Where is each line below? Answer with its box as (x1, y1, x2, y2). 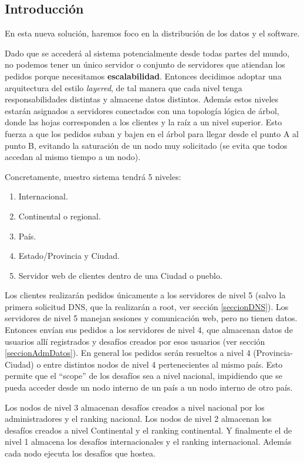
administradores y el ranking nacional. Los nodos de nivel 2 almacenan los (5, 412, 272, 425)
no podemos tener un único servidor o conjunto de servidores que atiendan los (5, 58, 285, 71)
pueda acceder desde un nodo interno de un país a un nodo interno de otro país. (5, 381, 293, 394)
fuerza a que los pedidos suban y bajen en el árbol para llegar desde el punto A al (5, 127, 299, 139)
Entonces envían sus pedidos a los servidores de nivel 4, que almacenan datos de (5, 324, 293, 336)
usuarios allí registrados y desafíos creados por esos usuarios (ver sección (5, 335, 265, 347)
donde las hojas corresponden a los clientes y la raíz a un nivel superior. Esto (5, 116, 282, 128)
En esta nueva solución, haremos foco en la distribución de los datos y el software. (5, 27, 300, 39)
